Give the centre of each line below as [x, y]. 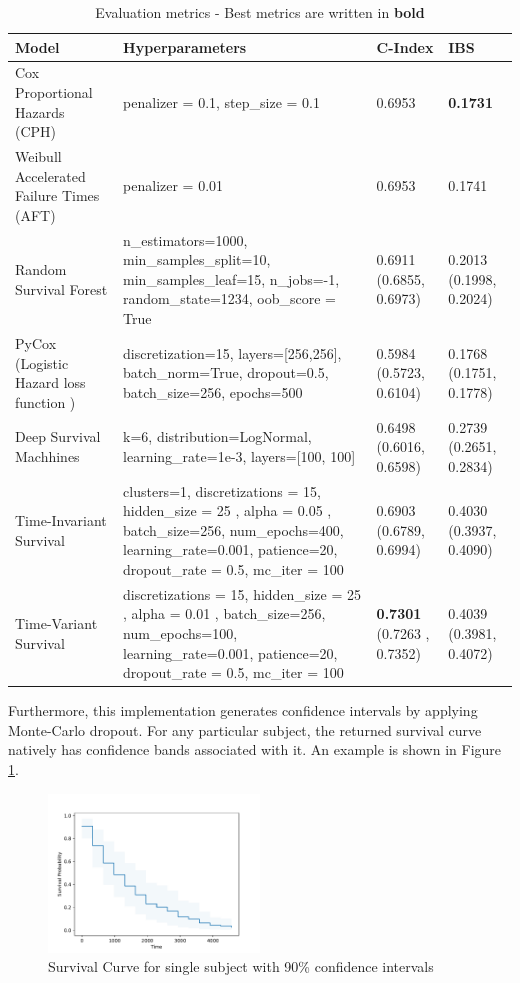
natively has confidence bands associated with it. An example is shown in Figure [255, 749]
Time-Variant [56, 623]
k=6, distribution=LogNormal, [217, 436]
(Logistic [42, 362]
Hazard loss [50, 382]
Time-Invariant [61, 519]
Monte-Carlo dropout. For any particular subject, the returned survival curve [245, 729]
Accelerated [50, 175]
